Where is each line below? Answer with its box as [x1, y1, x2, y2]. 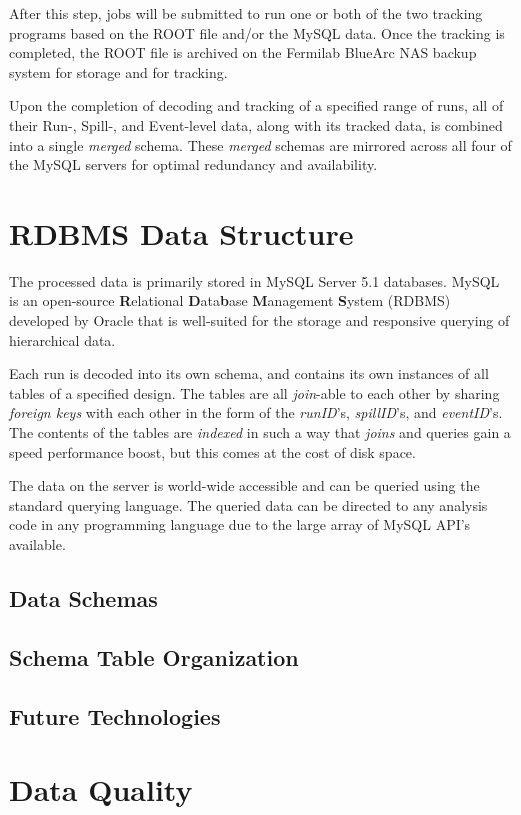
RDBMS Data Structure [9, 212, 354, 253]
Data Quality [9, 769, 193, 810]
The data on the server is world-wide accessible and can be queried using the [9, 475, 480, 496]
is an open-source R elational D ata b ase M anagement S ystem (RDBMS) [9, 290, 451, 311]
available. [9, 534, 66, 554]
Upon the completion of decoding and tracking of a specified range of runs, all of [9, 95, 504, 116]
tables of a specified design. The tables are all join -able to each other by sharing [9, 382, 500, 403]
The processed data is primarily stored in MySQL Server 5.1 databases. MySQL [9, 270, 500, 291]
